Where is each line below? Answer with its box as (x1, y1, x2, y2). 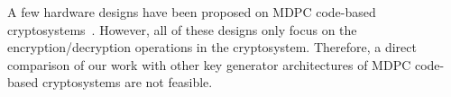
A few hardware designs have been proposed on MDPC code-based (7, 3, 376, 21)
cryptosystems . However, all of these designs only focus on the (7, 20, 357, 39)
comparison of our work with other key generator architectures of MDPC (7, 55, 411, 74)
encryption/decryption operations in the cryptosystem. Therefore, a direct (7, 38, 417, 57)
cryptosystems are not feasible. (41, 73, 213, 92)
